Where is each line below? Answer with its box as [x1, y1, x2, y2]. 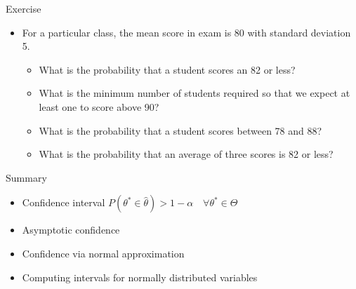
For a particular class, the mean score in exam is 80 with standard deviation [22, 25, 351, 39]
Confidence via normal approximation [22, 246, 185, 260]
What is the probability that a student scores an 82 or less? [39, 62, 296, 76]
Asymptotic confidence [22, 222, 120, 237]
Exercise [6, 1, 41, 15]
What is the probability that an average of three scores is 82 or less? [39, 147, 334, 161]
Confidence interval [22, 195, 105, 210]
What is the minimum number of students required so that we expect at [39, 86, 350, 100]
